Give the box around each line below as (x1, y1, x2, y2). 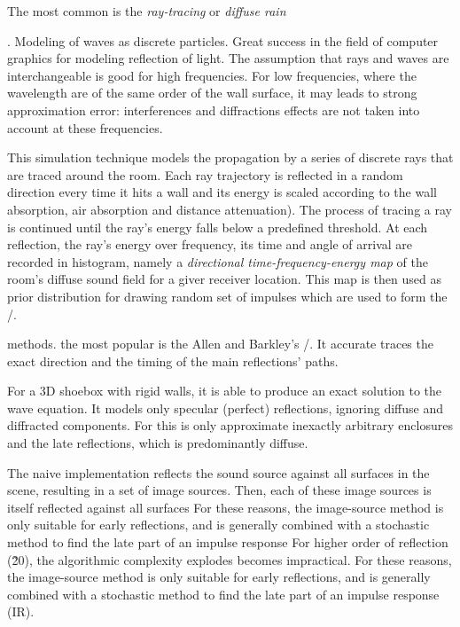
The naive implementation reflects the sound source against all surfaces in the (7, 463, 430, 482)
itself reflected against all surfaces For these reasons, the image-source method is (7, 498, 444, 516)
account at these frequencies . (7, 118, 163, 137)
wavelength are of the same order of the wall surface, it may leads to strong (7, 83, 417, 102)
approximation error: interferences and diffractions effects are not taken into (7, 100, 420, 119)
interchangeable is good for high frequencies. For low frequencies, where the (7, 66, 417, 84)
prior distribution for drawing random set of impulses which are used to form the (7, 286, 448, 305)
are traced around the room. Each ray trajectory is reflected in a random (7, 165, 403, 184)
